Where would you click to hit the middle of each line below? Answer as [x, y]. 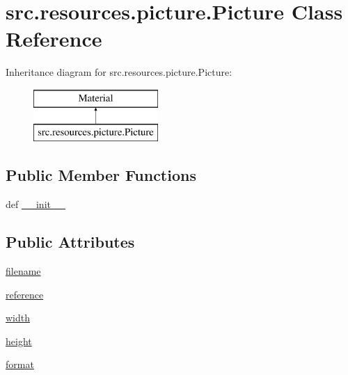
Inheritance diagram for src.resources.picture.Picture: [119, 72]
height [19, 341]
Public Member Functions [101, 175]
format [20, 364]
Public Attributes [70, 242]
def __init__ [35, 204]
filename [23, 271]
